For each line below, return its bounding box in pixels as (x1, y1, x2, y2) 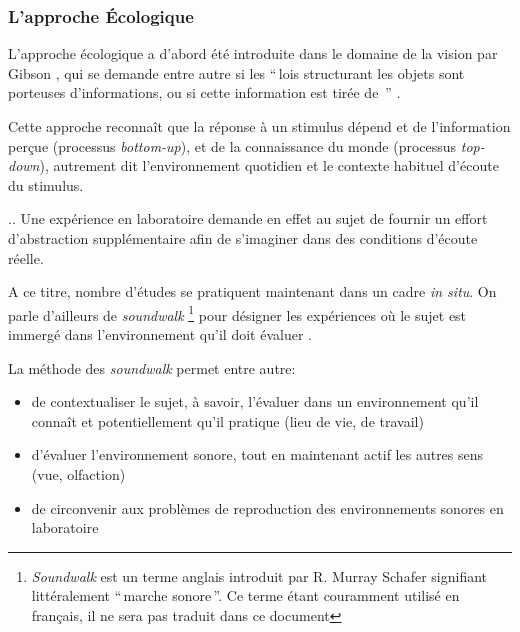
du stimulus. (8, 174, 84, 195)
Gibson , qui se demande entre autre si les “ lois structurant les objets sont (8, 62, 465, 83)
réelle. (8, 247, 44, 268)
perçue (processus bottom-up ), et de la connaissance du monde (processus (8, 135, 457, 156)
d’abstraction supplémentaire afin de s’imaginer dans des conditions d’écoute (8, 227, 478, 248)
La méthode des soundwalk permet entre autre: (8, 357, 296, 378)
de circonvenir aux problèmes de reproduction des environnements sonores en (31, 497, 504, 518)
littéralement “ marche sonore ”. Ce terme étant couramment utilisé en (31, 585, 460, 606)
